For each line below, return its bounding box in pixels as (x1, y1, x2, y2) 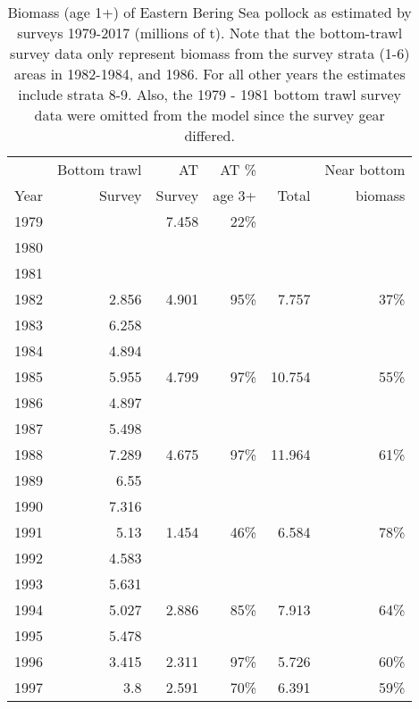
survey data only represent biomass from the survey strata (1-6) (9, 43, 410, 63)
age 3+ (213, 185, 257, 205)
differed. (184, 125, 235, 146)
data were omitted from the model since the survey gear (34, 104, 385, 125)
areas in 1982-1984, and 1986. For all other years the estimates (13, 63, 406, 84)
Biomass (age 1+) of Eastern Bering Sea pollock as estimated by (7, 2, 412, 22)
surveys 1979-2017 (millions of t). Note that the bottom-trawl (17, 22, 403, 43)
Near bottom (324, 159, 406, 179)
